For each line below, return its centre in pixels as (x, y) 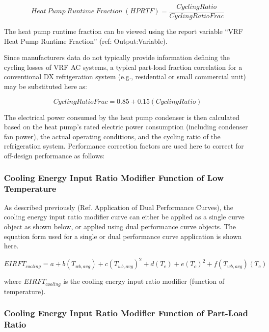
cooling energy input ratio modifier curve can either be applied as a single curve (124, 217)
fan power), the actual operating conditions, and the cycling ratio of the (112, 136)
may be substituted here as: (46, 86)
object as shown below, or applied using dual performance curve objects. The (120, 226)
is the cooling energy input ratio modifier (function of (144, 281)
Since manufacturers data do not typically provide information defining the (117, 57)
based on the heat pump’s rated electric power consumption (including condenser (126, 127)
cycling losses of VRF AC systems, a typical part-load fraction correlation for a (123, 67)
